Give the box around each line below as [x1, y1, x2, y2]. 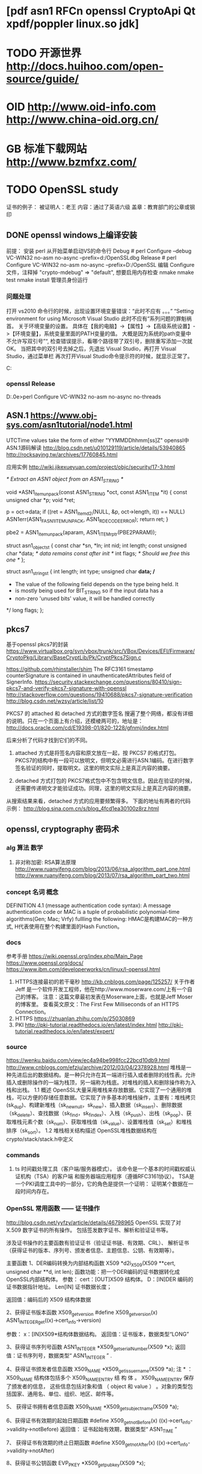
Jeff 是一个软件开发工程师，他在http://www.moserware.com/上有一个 [14, 986, 188, 993]
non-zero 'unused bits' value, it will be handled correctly [14, 595, 155, 602]
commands [6, 1151, 40, 1159]
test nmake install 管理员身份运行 [6, 276, 88, 283]
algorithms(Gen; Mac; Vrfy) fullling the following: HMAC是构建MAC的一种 [6, 916, 188, 923]
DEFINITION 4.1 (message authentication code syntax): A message [6, 902, 171, 909]
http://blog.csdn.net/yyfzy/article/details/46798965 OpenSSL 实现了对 [6, 1219, 182, 1226]
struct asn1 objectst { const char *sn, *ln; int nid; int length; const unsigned [6, 542, 187, 551]
